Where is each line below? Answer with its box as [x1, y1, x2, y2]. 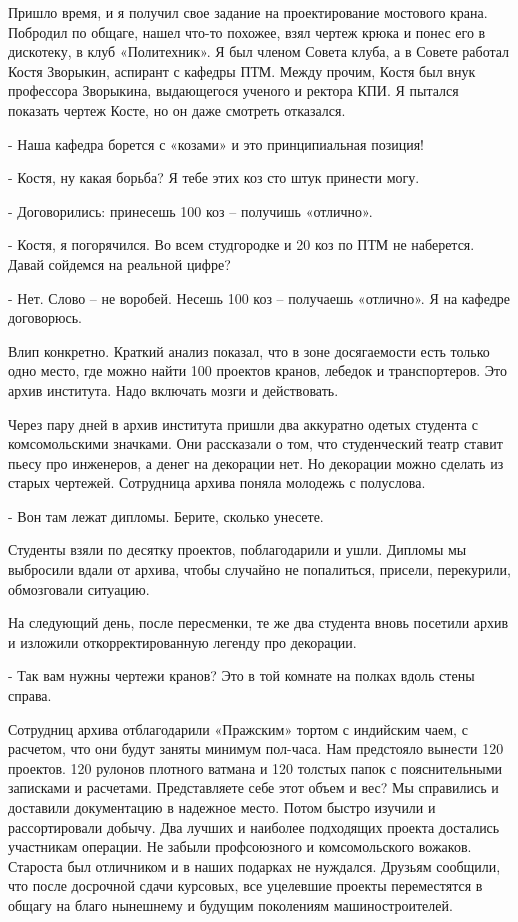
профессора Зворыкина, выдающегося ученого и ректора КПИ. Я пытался [8, 80, 459, 101]
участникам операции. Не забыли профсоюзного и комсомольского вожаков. [8, 836, 472, 857]
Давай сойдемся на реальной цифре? [8, 253, 231, 274]
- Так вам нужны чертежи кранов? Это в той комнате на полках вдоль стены [8, 665, 475, 686]
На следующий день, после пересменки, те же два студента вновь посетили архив [8, 612, 509, 633]
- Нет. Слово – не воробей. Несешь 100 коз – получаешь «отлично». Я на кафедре [8, 287, 511, 308]
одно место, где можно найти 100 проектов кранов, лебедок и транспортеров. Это [8, 360, 507, 381]
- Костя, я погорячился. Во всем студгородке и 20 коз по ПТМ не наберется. [8, 234, 475, 255]
